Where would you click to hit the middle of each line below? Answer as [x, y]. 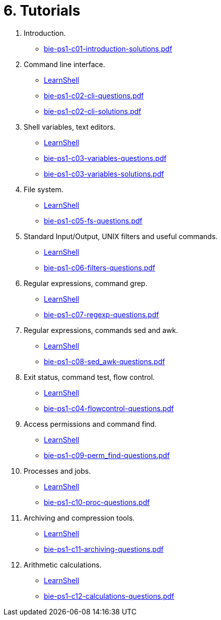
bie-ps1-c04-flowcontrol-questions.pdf [109, 408]
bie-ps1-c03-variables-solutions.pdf [104, 174]
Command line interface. [64, 64]
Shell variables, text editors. [70, 127]
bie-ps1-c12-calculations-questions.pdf [109, 596]
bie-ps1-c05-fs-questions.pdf [93, 220]
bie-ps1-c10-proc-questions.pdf [97, 502]
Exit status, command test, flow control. [89, 377]
